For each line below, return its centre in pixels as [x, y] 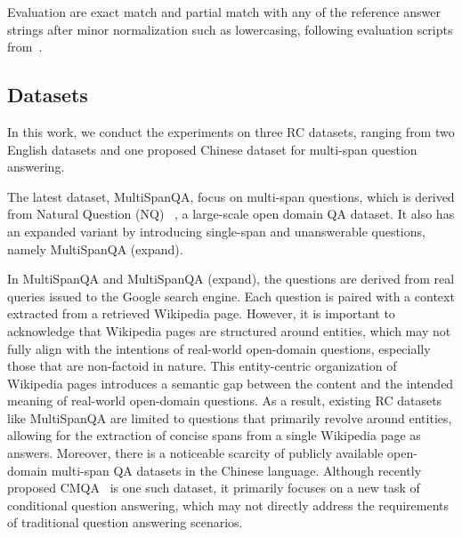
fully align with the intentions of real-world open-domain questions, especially [219, 348]
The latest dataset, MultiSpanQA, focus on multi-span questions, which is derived [231, 196]
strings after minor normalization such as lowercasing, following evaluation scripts [230, 29]
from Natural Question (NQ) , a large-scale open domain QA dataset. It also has [231, 214]
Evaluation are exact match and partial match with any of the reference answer [224, 12]
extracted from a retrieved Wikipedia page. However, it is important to [201, 313]
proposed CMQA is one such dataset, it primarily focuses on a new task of [214, 488]
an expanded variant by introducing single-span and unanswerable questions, [216, 231]
